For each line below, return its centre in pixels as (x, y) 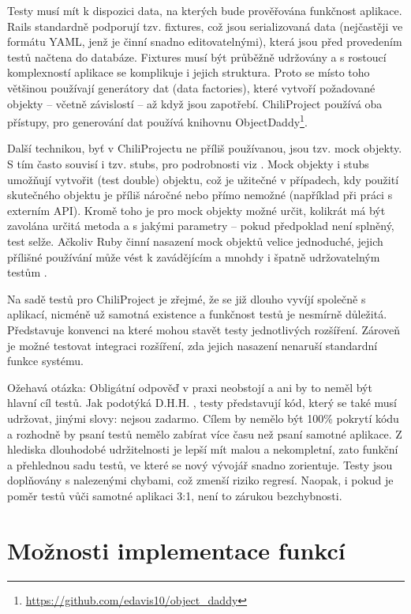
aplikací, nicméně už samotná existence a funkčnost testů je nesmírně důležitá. (197, 314)
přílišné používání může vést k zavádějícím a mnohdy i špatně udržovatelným (194, 256)
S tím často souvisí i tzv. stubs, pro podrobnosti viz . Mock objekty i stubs (188, 164)
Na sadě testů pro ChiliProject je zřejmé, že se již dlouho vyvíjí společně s (187, 298)
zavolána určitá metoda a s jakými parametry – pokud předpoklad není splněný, (201, 226)
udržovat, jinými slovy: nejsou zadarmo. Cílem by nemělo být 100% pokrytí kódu (203, 418)
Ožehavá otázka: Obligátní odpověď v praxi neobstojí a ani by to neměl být (190, 387)
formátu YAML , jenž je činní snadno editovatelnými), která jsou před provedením (205, 41)
